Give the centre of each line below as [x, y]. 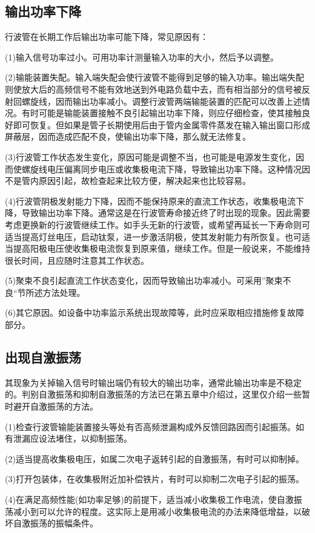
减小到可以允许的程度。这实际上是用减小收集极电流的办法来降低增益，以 [157, 511]
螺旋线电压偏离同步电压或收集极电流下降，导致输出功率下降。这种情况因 [166, 168]
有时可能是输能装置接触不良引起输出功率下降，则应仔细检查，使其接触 [161, 113]
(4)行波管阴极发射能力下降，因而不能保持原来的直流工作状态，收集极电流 [150, 201]
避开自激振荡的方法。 [55, 406]
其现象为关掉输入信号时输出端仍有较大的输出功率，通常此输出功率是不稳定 [153, 382]
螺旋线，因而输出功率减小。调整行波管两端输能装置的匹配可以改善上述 [161, 101]
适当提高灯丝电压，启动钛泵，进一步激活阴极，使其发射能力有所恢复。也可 [153, 236]
